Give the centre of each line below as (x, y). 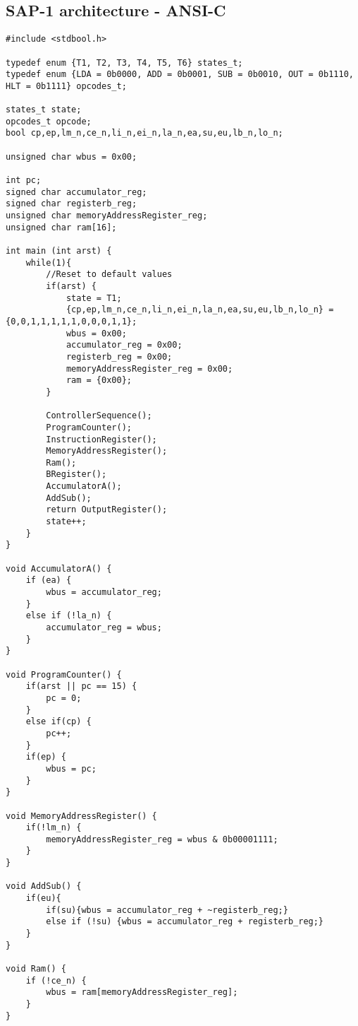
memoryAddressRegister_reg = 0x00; (149, 368)
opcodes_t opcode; (49, 121)
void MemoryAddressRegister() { (81, 816)
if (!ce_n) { (56, 980)
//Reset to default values (109, 275)
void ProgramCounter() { (64, 674)
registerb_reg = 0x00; (119, 356)
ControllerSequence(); (99, 416)
